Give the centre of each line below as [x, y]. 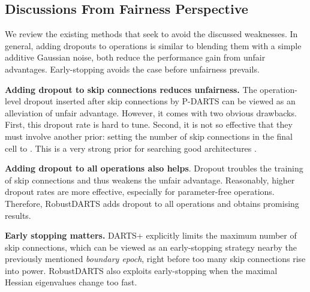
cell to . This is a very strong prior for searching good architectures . [131, 148]
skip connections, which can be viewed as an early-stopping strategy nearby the [151, 247]
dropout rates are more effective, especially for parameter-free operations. [140, 192]
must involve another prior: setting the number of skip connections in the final [149, 136]
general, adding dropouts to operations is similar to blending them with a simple [153, 45]
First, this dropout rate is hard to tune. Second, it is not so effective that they [149, 124]
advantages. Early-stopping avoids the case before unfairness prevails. [132, 69]
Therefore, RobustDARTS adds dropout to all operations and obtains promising [152, 203]
